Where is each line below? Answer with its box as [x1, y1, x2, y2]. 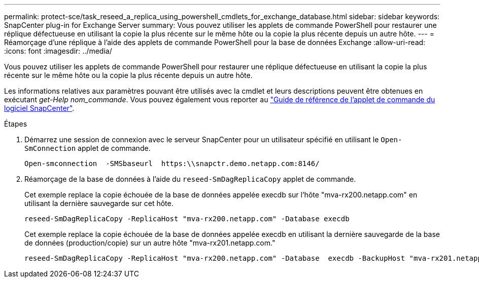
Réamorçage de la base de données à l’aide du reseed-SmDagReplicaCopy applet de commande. [24, 175, 356, 183]
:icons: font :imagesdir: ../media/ [4, 47, 112, 55]
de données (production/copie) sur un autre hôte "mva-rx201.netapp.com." [24, 238, 276, 247]
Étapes [4, 119, 27, 128]
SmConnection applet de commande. [24, 144, 151, 152]
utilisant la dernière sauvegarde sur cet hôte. [24, 199, 174, 208]
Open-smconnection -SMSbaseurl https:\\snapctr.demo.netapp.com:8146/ [24, 159, 320, 168]
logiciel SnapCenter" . [4, 104, 75, 112]
